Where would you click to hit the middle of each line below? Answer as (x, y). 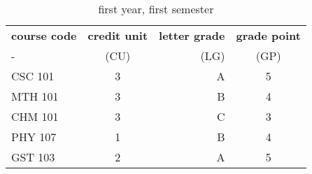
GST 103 (33, 157)
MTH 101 (35, 96)
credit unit (118, 35)
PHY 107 (34, 137)
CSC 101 (33, 76)
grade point (268, 35)
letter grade (192, 35)
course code (44, 35)
